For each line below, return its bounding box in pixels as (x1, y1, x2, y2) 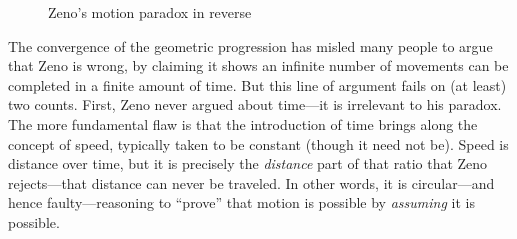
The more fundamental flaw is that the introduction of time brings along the (8, 113, 478, 134)
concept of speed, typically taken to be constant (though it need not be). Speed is (8, 133, 509, 154)
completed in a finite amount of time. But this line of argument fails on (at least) (8, 74, 507, 95)
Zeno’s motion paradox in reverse (48, 2, 252, 22)
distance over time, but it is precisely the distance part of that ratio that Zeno (8, 153, 488, 174)
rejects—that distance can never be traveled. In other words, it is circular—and (8, 172, 495, 193)
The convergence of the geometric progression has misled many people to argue (8, 35, 493, 56)
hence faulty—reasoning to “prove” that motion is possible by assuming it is (8, 192, 475, 213)
